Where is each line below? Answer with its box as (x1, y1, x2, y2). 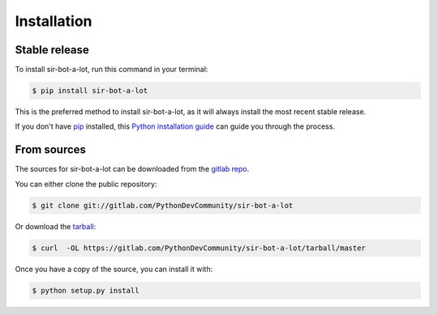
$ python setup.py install (32, 286, 140, 295)
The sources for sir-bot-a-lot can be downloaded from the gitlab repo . (15, 164, 250, 174)
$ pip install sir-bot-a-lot (32, 86, 148, 96)
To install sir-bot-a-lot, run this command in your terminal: (15, 65, 208, 74)
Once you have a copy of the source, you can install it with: (15, 264, 213, 274)
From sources (15, 143, 87, 157)
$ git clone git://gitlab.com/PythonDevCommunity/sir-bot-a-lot (32, 201, 294, 210)
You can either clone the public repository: (15, 179, 157, 189)
